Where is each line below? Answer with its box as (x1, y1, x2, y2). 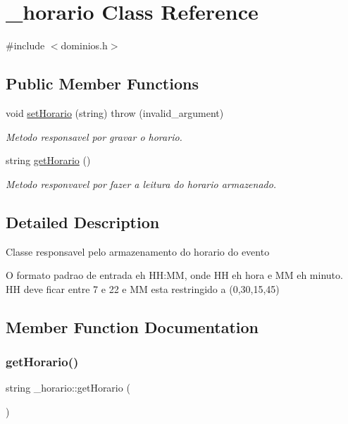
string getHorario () (6, 153, 91, 168)
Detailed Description (6, 211, 160, 232)
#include (6, 38, 45, 53)
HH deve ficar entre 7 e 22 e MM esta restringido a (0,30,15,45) (6, 281, 280, 296)
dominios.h (61, 38, 108, 53)
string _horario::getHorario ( (6, 380, 130, 395)
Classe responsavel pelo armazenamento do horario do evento (6, 244, 270, 258)
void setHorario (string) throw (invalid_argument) (6, 105, 224, 120)
